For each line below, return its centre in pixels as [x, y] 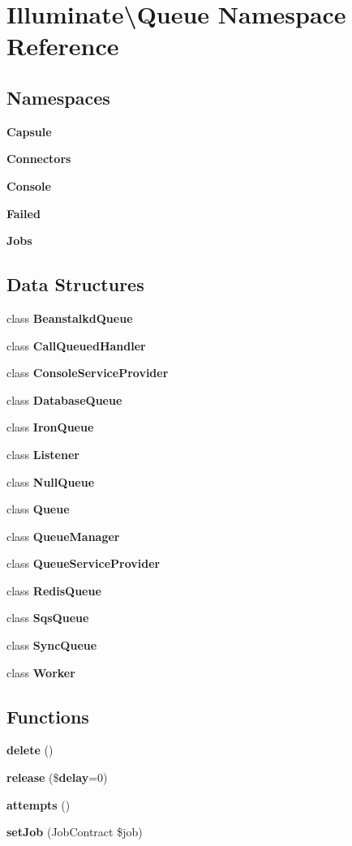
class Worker [41, 672]
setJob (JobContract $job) [75, 832]
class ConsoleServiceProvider [88, 373]
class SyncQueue [52, 645]
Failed [24, 213]
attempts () [39, 804]
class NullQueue [51, 481]
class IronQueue [50, 427]
